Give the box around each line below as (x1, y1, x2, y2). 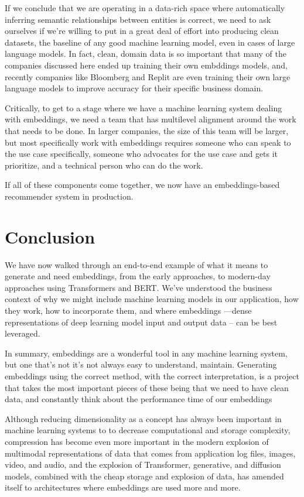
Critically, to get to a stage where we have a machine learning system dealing (5, 101, 282, 114)
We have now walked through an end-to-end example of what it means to (5, 258, 268, 270)
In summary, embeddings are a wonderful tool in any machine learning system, (5, 347, 288, 359)
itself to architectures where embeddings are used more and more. (5, 481, 241, 493)
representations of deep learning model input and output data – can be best (5, 316, 278, 328)
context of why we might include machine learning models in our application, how (5, 293, 299, 305)
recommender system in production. (5, 190, 134, 202)
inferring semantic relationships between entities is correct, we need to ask (5, 13, 271, 25)
